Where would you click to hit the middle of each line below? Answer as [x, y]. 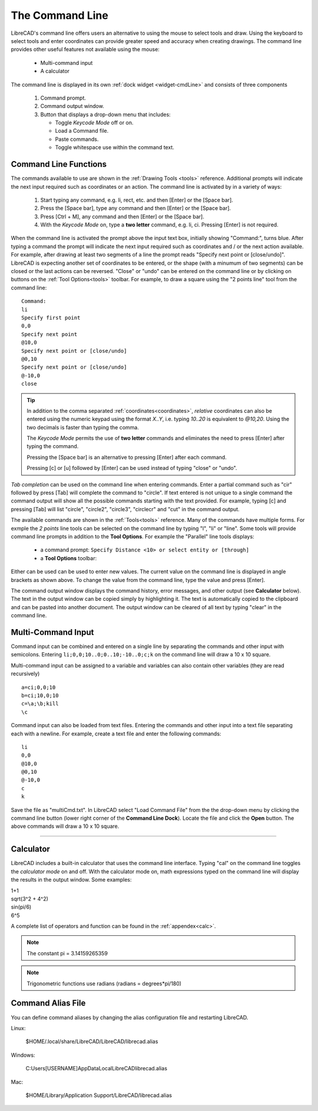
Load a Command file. [82, 131]
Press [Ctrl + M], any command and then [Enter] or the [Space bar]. [122, 216]
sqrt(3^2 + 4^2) [29, 899]
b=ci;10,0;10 [40, 695]
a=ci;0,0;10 [39, 687]
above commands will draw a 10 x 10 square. [65, 826]
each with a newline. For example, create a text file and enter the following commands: [116, 734]
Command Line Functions [59, 164]
